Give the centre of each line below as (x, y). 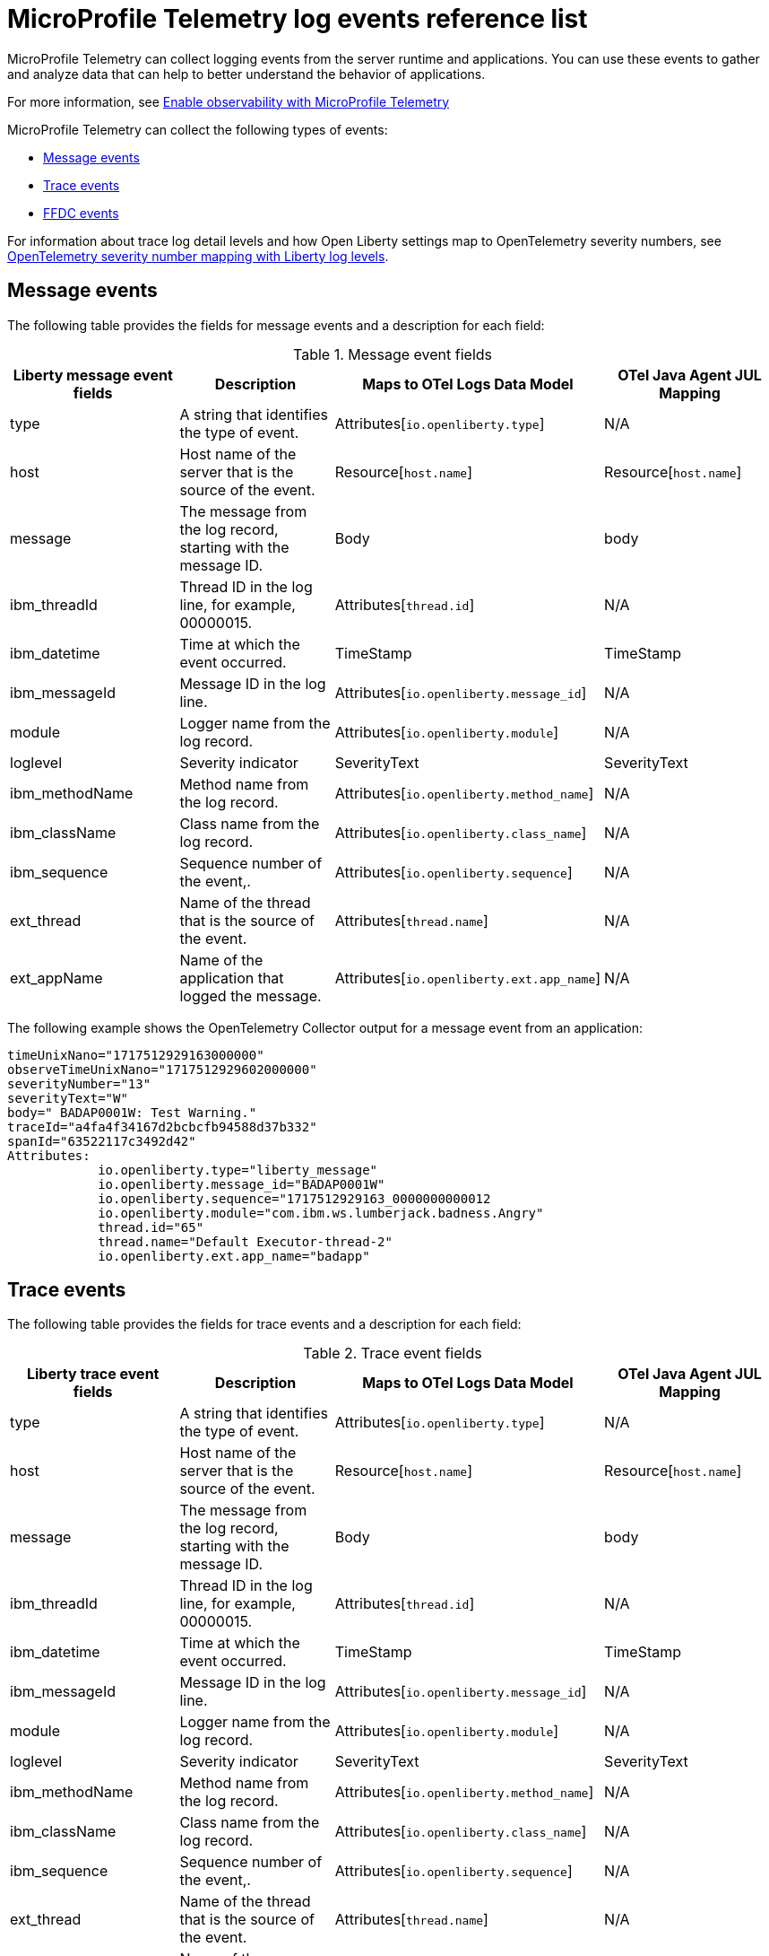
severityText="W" (68, 1098)
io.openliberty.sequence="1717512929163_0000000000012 (294, 1198)
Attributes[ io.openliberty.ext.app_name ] (468, 978)
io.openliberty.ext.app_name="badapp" (234, 1256)
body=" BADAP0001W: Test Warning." (132, 1112)
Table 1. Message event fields (392, 354)
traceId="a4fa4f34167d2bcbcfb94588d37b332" (162, 1126)
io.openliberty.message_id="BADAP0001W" (242, 1184)
